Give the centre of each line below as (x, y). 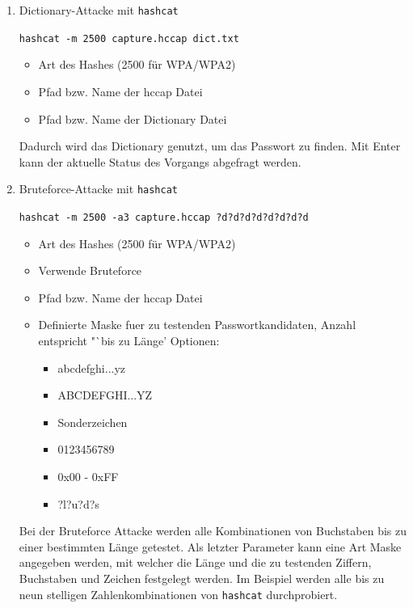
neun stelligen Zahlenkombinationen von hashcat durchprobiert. (178, 594)
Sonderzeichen (93, 422)
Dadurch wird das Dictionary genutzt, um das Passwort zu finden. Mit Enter (210, 146)
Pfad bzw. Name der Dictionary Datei (133, 118)
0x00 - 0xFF (88, 476)
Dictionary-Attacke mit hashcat (99, 10)
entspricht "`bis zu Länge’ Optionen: (129, 340)
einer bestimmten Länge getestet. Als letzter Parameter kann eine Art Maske (210, 546)
